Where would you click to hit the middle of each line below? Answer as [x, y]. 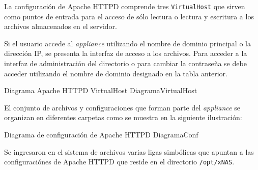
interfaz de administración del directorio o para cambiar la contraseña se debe [125, 63]
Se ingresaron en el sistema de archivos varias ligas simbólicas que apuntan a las [129, 151]
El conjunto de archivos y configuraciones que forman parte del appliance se [122, 107]
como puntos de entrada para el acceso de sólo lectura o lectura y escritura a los [129, 16]
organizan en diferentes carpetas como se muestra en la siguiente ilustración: [123, 117]
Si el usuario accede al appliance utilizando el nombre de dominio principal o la [127, 43]
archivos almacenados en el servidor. [61, 26]
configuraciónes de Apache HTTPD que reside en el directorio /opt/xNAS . [119, 162]
